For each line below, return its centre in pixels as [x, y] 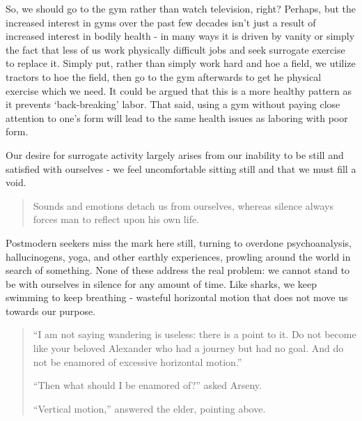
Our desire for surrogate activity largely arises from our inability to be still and [175, 154]
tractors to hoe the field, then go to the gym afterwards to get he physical [164, 76]
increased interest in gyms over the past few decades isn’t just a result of [161, 22]
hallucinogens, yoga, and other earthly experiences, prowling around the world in [178, 256]
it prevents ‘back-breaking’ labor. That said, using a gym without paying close [173, 104]
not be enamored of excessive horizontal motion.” [137, 361]
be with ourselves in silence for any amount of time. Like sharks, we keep [162, 283]
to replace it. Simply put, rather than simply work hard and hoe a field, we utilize [181, 63]
